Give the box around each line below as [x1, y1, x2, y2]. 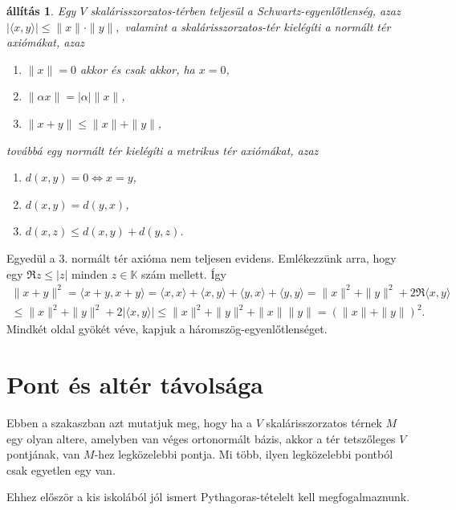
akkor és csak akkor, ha [79, 60, 195, 77]
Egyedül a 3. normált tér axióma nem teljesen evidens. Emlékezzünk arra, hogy [6, 249, 397, 266]
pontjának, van [6, 446, 80, 463]
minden [71, 265, 108, 282]
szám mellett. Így [141, 265, 226, 282]
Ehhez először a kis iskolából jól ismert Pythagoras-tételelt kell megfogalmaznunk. [6, 488, 410, 505]
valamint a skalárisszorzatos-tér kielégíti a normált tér [124, 18, 391, 35]
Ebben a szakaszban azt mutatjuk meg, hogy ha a [6, 414, 253, 430]
